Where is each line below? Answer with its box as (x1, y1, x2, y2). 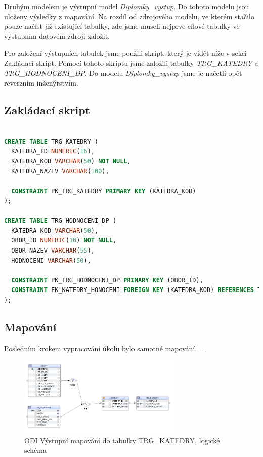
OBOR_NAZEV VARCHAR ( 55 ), (11, 247, 95, 255)
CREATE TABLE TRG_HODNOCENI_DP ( (4, 217, 116, 225)
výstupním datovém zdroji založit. (4, 30, 110, 41)
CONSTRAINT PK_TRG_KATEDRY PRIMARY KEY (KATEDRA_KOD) (11, 187, 196, 195)
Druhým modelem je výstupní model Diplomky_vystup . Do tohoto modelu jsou (4, 1, 249, 11)
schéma (24, 445, 47, 455)
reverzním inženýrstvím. (4, 77, 78, 88)
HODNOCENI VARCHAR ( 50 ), (11, 257, 91, 264)
